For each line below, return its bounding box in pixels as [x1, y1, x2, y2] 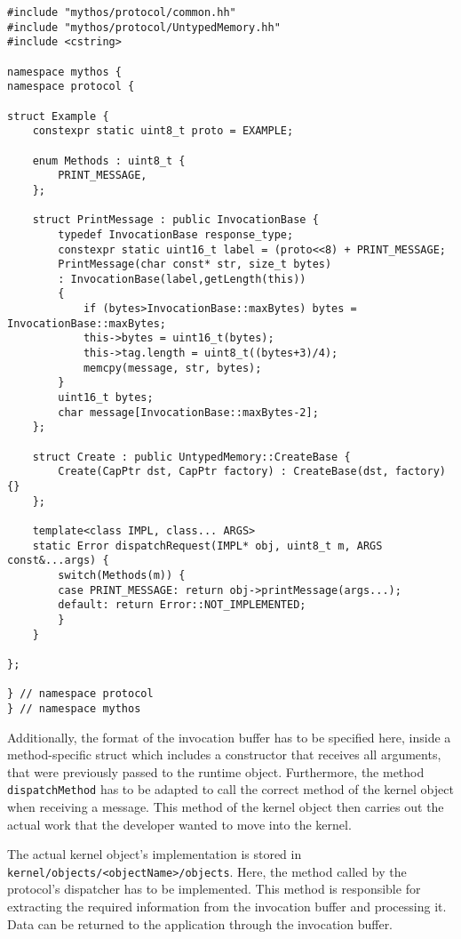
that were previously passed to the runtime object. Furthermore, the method [7, 762, 425, 781]
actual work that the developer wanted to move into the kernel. [7, 815, 352, 833]
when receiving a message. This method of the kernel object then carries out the [7, 797, 444, 815]
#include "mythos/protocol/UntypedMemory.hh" [7, 20, 281, 34]
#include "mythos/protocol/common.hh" [7, 6, 236, 19]
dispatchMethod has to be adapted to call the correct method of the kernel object [7, 780, 454, 799]
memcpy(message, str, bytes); [83, 361, 262, 374]
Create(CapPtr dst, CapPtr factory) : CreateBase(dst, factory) [58, 465, 446, 478]
